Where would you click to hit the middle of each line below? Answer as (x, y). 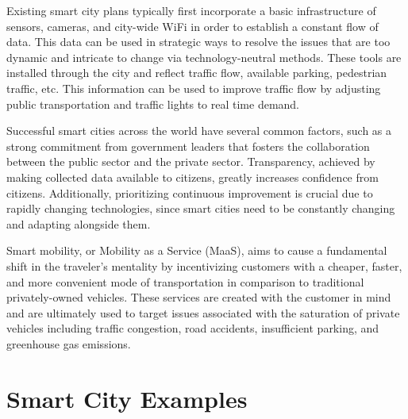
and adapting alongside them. (79, 223)
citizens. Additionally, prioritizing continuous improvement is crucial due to (190, 192)
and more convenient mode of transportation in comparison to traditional (185, 281)
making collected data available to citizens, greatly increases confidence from (192, 177)
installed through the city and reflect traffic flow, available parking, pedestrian (197, 73)
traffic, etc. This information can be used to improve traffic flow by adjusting (194, 88)
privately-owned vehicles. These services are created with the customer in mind (199, 297)
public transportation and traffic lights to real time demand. (153, 104)
